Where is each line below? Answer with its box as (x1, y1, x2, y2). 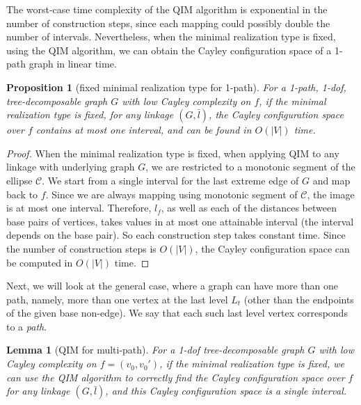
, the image (307, 186, 355, 201)
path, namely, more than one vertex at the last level (6, 292, 228, 306)
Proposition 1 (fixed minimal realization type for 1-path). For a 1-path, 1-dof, (6, 79, 346, 94)
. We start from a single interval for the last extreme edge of (42, 173, 299, 187)
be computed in (6, 255, 73, 269)
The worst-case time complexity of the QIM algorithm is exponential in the (6, 2, 328, 16)
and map (312, 173, 351, 187)
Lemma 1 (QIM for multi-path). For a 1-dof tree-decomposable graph (6, 342, 305, 357)
